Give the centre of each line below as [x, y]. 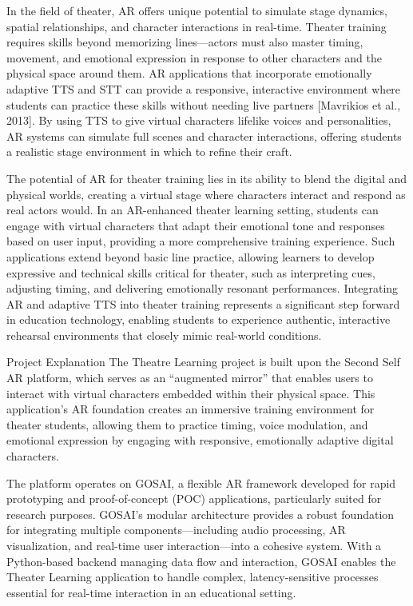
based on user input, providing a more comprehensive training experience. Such [201, 241]
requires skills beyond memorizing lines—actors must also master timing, [185, 42]
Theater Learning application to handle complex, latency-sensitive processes [193, 577]
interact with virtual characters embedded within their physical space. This [191, 393]
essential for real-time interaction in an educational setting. [151, 592]
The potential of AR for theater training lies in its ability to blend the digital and [207, 178]
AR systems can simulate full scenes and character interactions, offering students [204, 136]
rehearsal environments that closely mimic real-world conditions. [164, 335]
